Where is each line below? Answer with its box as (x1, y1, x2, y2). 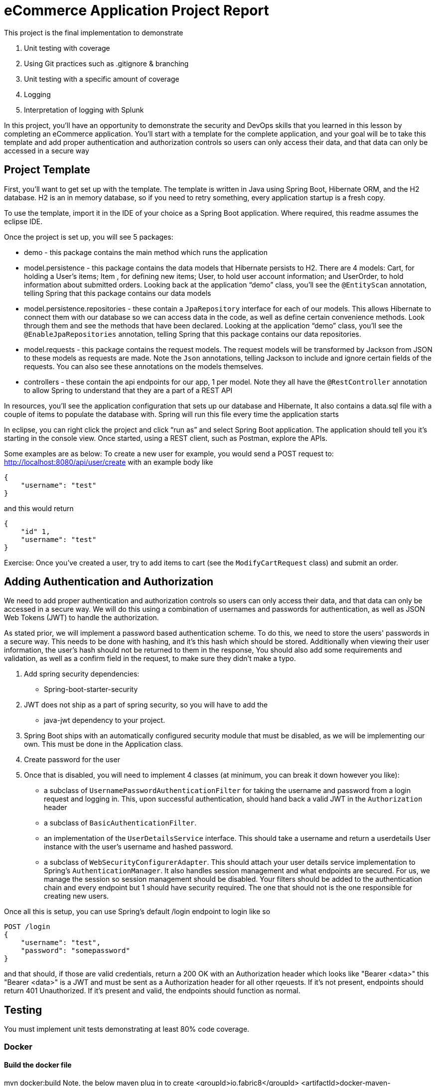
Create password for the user (24, 755, 120, 764)
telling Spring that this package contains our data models (24, 288, 211, 297)
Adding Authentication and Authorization (4, 575, 214, 588)
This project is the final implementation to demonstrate (4, 28, 183, 37)
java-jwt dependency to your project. (44, 716, 165, 725)
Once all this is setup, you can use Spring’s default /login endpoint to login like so (4, 907, 271, 916)
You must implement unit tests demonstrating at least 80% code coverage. (4, 1025, 250, 1034)
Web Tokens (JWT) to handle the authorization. (4, 613, 159, 622)
